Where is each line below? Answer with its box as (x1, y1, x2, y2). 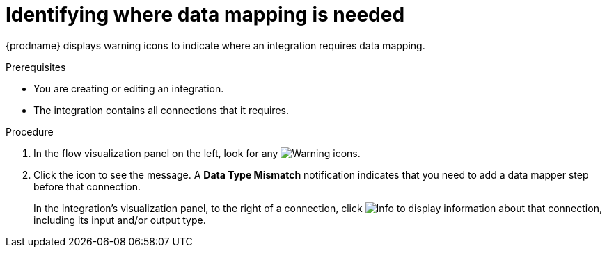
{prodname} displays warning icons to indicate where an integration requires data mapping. (6, 39, 425, 51)
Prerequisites (6, 60, 66, 73)
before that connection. (33, 180, 141, 193)
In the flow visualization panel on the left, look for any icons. (33, 147, 361, 159)
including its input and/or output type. (33, 213, 206, 226)
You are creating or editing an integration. (33, 82, 224, 95)
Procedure (6, 125, 54, 138)
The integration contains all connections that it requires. (33, 104, 289, 116)
